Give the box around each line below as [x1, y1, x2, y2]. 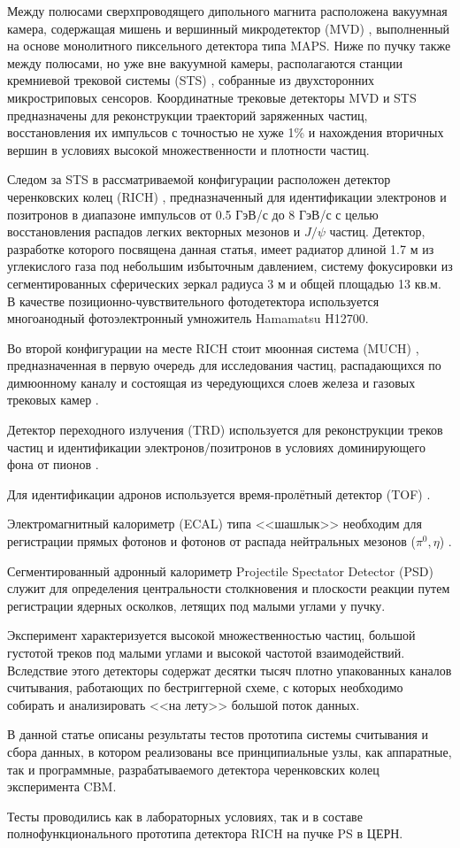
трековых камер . [7, 390, 99, 409]
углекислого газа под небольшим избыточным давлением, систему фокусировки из [7, 257, 453, 275]
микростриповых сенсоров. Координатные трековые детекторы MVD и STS [7, 88, 417, 106]
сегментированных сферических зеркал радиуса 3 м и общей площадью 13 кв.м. [7, 274, 441, 292]
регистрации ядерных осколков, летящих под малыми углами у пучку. [7, 596, 386, 614]
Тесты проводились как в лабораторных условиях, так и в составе [7, 806, 363, 825]
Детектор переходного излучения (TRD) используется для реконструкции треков [7, 420, 443, 439]
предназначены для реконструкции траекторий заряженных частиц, [7, 105, 368, 124]
